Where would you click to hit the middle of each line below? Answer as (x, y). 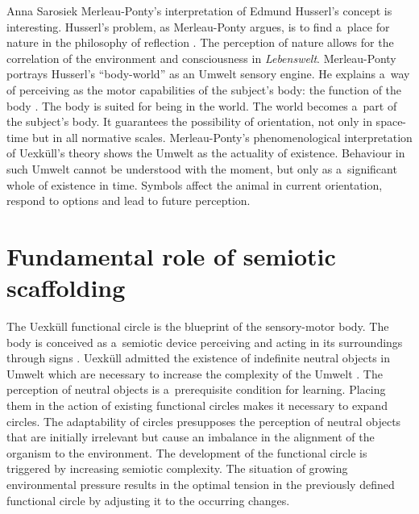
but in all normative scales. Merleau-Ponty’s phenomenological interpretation (222, 137)
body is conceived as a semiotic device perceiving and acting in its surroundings (205, 342)
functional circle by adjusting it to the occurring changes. (148, 500)
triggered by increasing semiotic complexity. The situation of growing (177, 468)
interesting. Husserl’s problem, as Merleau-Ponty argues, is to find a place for (198, 26)
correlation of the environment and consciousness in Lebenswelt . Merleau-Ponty (201, 58)
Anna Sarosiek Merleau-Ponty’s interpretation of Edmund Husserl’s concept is (199, 10)
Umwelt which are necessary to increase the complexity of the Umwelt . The (195, 373)
